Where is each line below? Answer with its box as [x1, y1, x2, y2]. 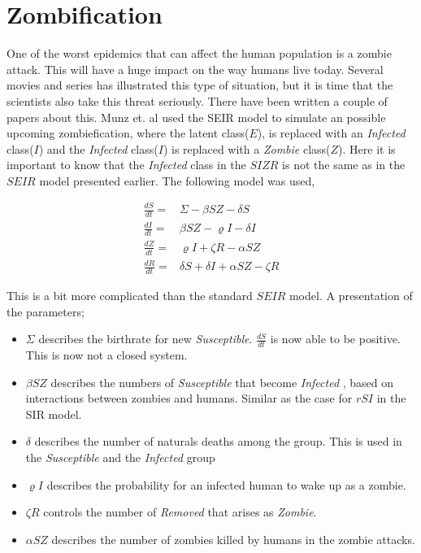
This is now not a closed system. [25, 346, 188, 363]
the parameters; [7, 303, 85, 320]
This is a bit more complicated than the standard [7, 286, 253, 303]
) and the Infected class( [38, 140, 158, 157]
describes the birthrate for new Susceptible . [38, 330, 253, 347]
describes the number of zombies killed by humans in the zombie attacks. [51, 530, 415, 547]
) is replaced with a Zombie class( [163, 140, 331, 157]
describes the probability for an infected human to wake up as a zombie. [46, 476, 406, 493]
